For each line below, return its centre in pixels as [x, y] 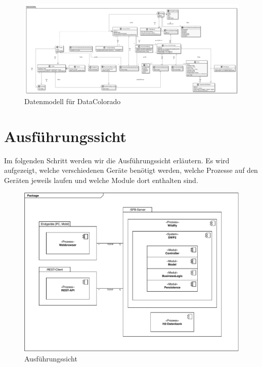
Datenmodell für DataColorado [73, 101]
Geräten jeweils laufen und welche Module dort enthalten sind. [101, 180]
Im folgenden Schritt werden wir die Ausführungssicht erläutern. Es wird [117, 160]
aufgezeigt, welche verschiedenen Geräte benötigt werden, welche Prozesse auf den [131, 170]
